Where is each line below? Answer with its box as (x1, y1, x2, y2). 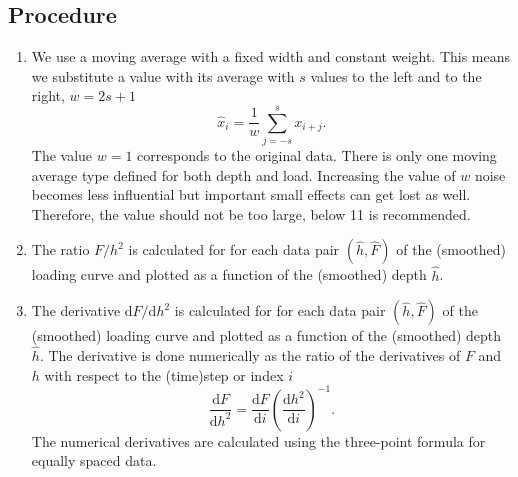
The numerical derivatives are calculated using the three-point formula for (31, 430, 486, 451)
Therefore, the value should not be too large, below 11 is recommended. (31, 203, 471, 224)
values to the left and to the (310, 65, 482, 86)
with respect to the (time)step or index (44, 364, 284, 385)
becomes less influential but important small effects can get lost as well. (31, 184, 471, 205)
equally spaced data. (31, 450, 157, 471)
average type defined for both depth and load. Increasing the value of (31, 164, 456, 185)
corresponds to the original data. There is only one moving (137, 145, 497, 166)
